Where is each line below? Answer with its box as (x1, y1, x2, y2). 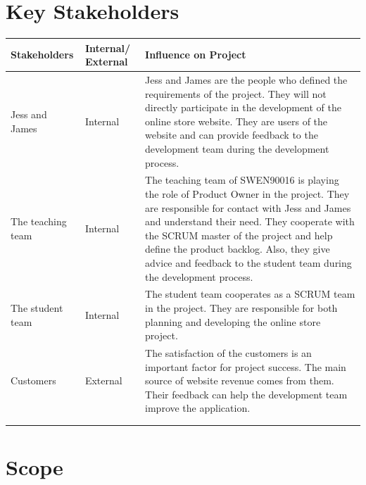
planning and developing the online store (145, 314, 321, 329)
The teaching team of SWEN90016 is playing (145, 172, 339, 187)
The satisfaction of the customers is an (145, 346, 312, 360)
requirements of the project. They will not (145, 86, 327, 101)
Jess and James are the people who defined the (145, 73, 348, 87)
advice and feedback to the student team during (145, 256, 352, 270)
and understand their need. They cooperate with (145, 214, 355, 229)
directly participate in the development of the (145, 100, 341, 115)
